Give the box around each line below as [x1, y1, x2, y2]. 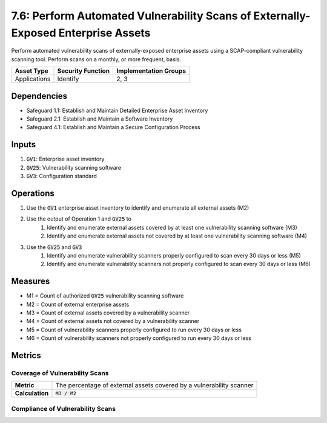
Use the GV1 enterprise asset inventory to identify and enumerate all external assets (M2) [26, 204, 249, 211]
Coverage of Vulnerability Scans [11, 369, 109, 377]
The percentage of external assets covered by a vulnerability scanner [55, 381, 254, 390]
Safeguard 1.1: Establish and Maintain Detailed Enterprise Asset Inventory [26, 107, 208, 114]
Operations [11, 188, 54, 198]
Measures [11, 276, 50, 287]
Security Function [57, 67, 110, 75]
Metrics [11, 350, 42, 361]
